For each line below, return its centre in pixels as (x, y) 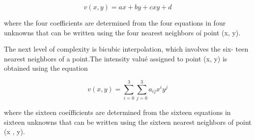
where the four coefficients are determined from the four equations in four (115, 23)
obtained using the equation (46, 68)
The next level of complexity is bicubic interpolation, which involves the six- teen (126, 49)
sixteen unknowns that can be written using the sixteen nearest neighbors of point (128, 122)
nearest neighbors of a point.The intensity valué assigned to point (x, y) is (116, 58)
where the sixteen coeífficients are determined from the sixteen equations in (117, 112)
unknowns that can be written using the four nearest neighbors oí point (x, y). (122, 32)
